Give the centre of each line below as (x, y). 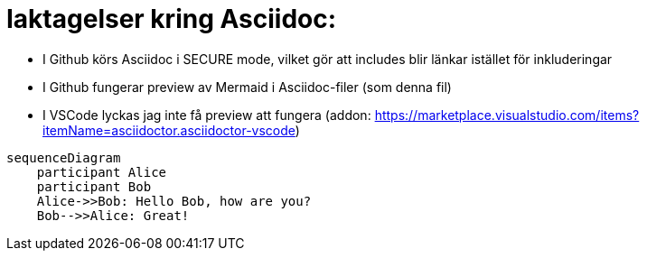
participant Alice (102, 172)
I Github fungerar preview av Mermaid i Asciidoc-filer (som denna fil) (247, 87)
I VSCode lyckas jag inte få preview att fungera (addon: (207, 115)
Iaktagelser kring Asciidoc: (172, 19)
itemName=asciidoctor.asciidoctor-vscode (169, 130)
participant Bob (94, 186)
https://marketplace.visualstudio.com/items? (507, 115)
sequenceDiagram (64, 157)
